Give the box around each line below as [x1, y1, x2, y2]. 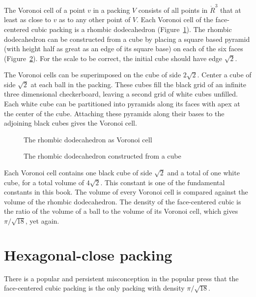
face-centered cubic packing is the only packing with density [4, 283, 185, 293]
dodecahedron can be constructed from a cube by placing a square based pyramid [4, 33, 250, 44]
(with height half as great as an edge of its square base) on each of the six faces [4, 43, 243, 54]
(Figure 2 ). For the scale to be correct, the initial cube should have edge [4, 53, 223, 63]
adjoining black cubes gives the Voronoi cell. [4, 118, 137, 128]
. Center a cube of [197, 69, 252, 80]
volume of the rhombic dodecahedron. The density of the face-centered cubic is [4, 196, 241, 206]
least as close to [4, 14, 51, 25]
